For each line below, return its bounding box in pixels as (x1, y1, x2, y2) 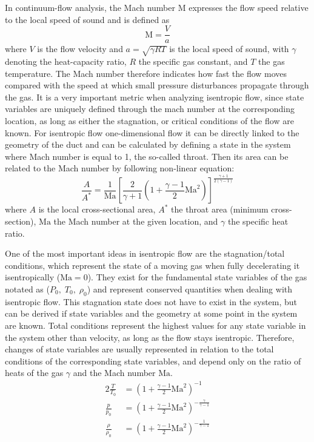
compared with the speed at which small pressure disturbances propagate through (5, 79, 309, 91)
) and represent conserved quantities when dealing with (87, 283, 293, 295)
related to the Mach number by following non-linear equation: (5, 162, 235, 174)
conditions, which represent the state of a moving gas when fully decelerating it (5, 259, 300, 271)
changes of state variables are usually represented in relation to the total (5, 343, 274, 355)
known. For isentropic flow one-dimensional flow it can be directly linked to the (5, 126, 299, 139)
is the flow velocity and (37, 42, 123, 55)
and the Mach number (73, 366, 156, 379)
